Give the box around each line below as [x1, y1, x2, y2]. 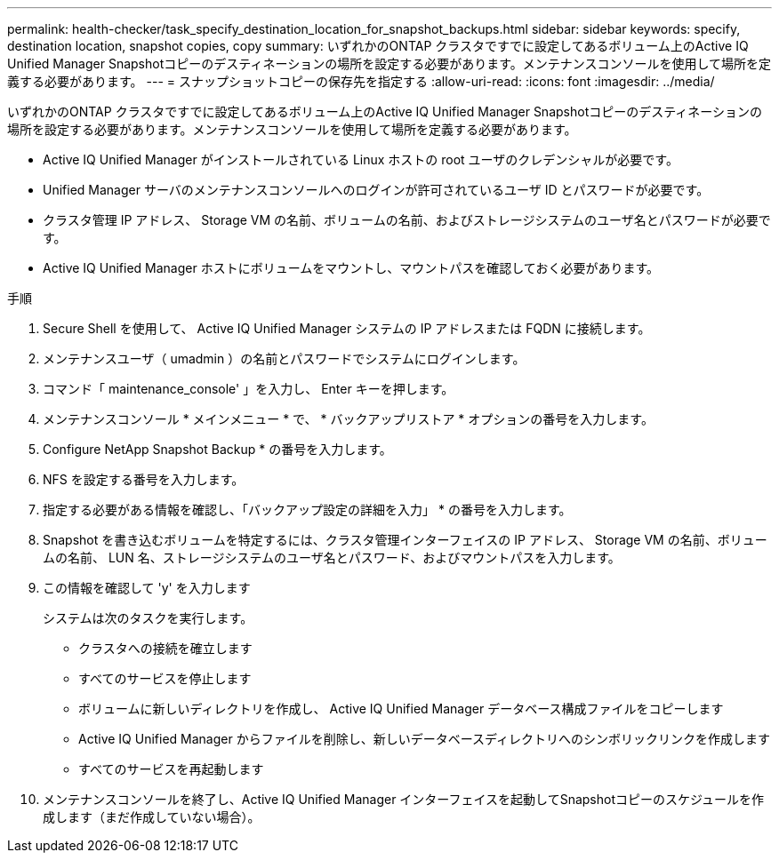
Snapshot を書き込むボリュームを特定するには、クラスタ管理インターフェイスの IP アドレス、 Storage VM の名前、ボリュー [43, 532, 767, 547]
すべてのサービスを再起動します [78, 761, 264, 776]
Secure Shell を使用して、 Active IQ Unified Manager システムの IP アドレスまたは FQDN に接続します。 [43, 321, 651, 336]
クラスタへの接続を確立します [78, 641, 253, 656]
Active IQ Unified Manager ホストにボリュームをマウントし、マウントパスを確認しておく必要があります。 [43, 260, 659, 275]
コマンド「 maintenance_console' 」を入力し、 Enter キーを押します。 [43, 381, 454, 396]
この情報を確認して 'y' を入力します [43, 580, 251, 595]
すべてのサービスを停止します [78, 671, 252, 686]
